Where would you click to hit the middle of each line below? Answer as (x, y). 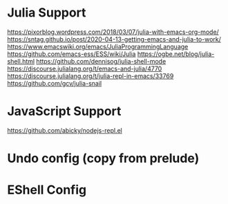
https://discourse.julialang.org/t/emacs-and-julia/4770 (85, 68)
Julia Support (47, 13)
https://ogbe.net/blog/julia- (176, 54)
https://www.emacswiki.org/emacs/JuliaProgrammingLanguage (98, 46)
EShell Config (47, 190)
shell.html (21, 61)
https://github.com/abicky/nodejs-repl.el (65, 130)
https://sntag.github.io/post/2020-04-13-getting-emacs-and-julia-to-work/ (114, 39)
